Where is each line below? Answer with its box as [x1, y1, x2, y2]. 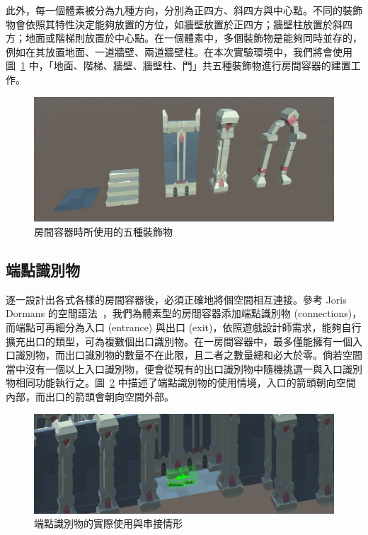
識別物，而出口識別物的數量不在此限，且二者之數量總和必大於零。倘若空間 [15, 347, 362, 362]
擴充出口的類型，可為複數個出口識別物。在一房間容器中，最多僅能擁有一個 [6, 333, 352, 348]
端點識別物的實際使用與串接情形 [34, 516, 183, 531]
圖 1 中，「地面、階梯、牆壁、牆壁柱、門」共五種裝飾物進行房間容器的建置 [6, 58, 351, 73]
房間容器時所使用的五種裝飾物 [34, 224, 173, 238]
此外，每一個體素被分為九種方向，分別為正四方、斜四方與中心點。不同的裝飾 [6, 3, 362, 17]
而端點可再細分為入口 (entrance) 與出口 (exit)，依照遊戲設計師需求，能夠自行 [6, 319, 362, 334]
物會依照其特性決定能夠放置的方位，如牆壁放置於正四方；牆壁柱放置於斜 [6, 16, 343, 31]
